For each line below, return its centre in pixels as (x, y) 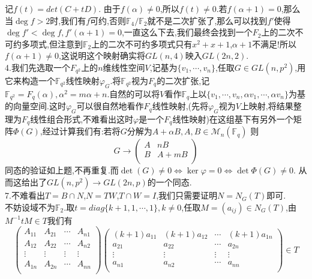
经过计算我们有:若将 (81, 131)
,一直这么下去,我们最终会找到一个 (187, 32)
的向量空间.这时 (35, 106)
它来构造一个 (30, 80)
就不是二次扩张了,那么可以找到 (207, 20)
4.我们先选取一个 (37, 67)
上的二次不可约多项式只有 (142, 43)
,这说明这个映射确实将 (102, 55)
